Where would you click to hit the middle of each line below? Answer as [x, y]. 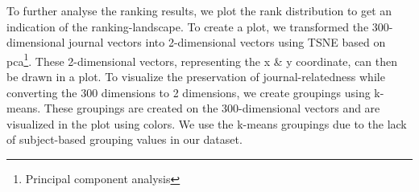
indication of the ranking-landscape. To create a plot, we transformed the [188, 26]
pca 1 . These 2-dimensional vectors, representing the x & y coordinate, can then [202, 59]
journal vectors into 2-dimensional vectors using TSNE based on [227, 42]
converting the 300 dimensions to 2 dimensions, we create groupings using [189, 92]
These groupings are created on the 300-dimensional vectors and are [212, 108]
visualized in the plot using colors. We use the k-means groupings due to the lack [207, 123]
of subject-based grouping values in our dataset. [124, 139]
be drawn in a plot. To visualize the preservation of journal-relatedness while [196, 77]
